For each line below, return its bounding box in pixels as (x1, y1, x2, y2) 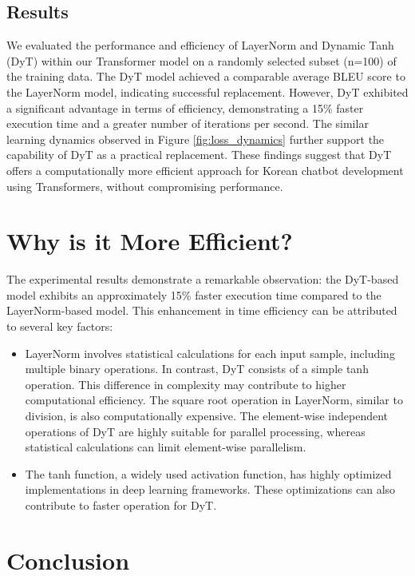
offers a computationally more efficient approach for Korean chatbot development (6, 161, 404, 178)
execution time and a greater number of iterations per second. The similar (6, 115, 369, 132)
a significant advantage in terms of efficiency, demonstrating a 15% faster (6, 99, 364, 116)
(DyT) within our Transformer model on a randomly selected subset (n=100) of (6, 52, 397, 69)
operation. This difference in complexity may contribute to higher (25, 375, 346, 392)
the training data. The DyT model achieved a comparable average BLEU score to (6, 68, 405, 85)
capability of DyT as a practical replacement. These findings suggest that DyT (6, 146, 392, 163)
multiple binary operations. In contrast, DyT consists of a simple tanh (25, 360, 369, 377)
